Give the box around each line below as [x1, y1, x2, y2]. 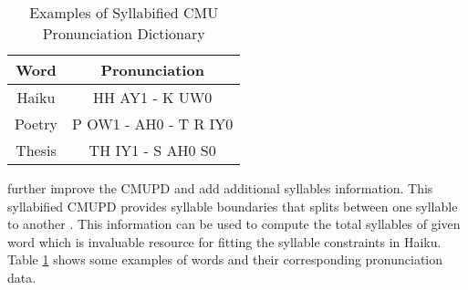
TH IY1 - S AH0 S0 [88, 140, 216, 161]
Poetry [15, 113, 57, 134]
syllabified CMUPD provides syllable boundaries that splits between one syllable [7, 196, 458, 215]
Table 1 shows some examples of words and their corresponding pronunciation [7, 250, 443, 269]
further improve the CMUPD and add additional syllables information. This [7, 179, 433, 197]
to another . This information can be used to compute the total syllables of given [7, 214, 461, 233]
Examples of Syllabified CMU [29, 2, 219, 23]
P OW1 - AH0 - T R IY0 [71, 113, 234, 134]
